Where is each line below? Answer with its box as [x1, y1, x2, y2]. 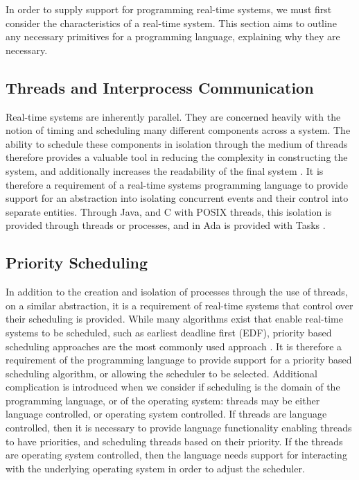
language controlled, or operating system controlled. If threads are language [6, 406, 327, 421]
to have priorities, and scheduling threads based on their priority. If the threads [6, 434, 343, 448]
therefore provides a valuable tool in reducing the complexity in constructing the [6, 150, 348, 164]
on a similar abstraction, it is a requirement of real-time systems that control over [6, 298, 353, 312]
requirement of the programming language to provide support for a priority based [6, 352, 352, 367]
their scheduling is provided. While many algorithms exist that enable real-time [6, 311, 343, 326]
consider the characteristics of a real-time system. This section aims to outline [6, 15, 337, 30]
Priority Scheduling [6, 252, 148, 273]
